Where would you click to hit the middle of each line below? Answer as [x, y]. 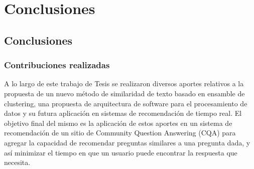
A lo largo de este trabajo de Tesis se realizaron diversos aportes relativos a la [124, 83]
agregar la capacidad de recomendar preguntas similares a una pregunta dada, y [127, 142]
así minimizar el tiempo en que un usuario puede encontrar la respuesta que [121, 152]
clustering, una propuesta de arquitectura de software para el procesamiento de [126, 103]
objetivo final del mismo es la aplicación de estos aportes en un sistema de [118, 123]
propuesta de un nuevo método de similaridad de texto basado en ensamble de [124, 93]
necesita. [17, 162]
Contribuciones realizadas [57, 65]
